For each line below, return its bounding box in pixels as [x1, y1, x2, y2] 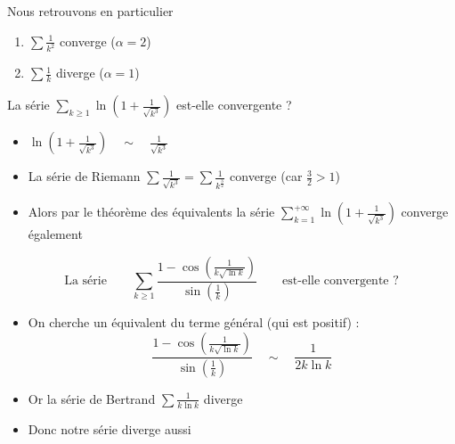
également [28, 225, 83, 243]
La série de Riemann [28, 167, 141, 185]
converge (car [230, 167, 303, 185]
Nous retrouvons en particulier [7, 2, 174, 20]
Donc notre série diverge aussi [28, 419, 191, 438]
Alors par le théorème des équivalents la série [28, 202, 275, 220]
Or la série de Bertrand [28, 389, 156, 407]
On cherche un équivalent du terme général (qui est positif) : [28, 313, 360, 332]
